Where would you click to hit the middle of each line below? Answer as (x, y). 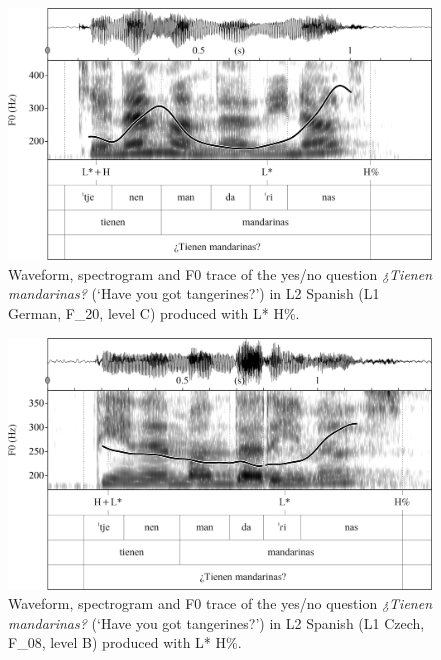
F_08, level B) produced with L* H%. (125, 642)
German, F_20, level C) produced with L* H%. (154, 312)
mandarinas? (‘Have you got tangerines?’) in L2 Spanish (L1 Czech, (216, 622)
